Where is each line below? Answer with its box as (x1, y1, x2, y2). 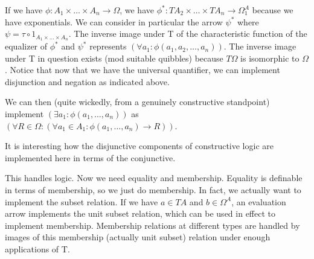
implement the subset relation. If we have (5, 195, 158, 208)
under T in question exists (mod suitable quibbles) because (5, 51, 223, 64)
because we (252, 4, 293, 16)
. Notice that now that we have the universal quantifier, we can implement (5, 63, 280, 76)
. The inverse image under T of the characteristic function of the (68, 27, 307, 40)
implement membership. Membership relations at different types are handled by (5, 219, 300, 231)
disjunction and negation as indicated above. (5, 75, 170, 88)
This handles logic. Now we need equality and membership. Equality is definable (5, 171, 303, 184)
